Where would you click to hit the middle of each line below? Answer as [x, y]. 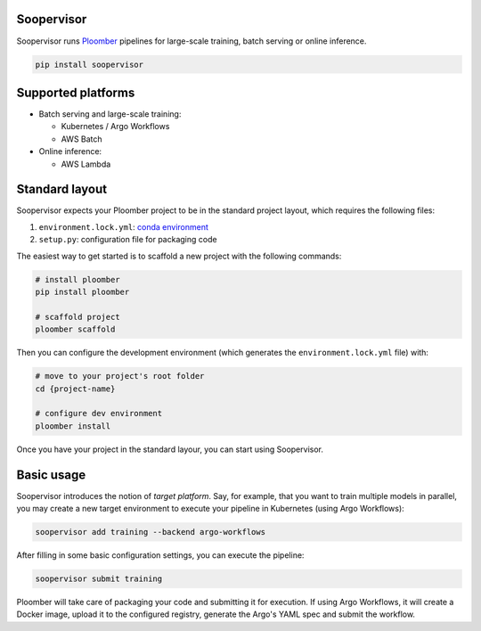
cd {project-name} [75, 389]
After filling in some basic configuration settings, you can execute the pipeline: [160, 555]
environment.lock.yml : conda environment [124, 226]
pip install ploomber [82, 292]
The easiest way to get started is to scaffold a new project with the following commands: [179, 256]
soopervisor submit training [99, 578]
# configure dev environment [99, 414]
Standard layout [61, 189]
